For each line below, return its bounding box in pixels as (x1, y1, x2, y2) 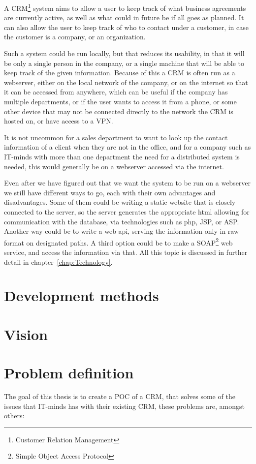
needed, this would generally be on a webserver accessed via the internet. (4, 161, 224, 171)
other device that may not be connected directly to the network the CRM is (4, 106, 233, 116)
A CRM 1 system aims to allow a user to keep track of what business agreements (4, 1, 246, 13)
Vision (4, 324, 48, 344)
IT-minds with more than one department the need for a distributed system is (4, 151, 240, 161)
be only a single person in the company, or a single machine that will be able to (4, 58, 244, 68)
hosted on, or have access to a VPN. (4, 116, 113, 126)
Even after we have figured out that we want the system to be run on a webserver (4, 178, 251, 188)
